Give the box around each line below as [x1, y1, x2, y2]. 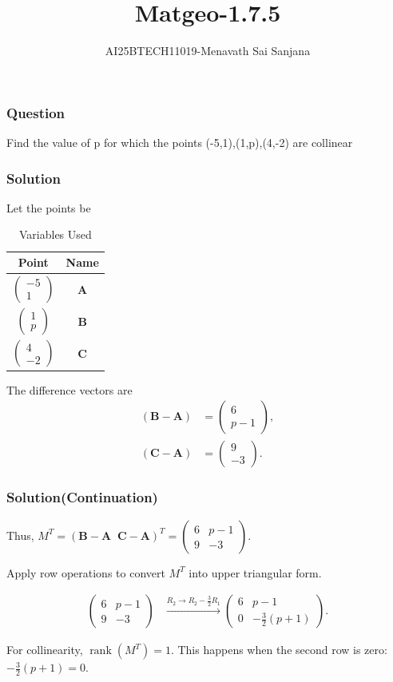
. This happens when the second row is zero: [170, 641, 387, 658]
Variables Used [18, 226, 92, 243]
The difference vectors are [6, 381, 133, 398]
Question [6, 102, 65, 122]
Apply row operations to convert [6, 564, 165, 581]
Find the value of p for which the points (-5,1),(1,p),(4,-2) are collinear [6, 134, 353, 151]
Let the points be [6, 199, 91, 216]
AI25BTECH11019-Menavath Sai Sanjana [105, 42, 311, 59]
